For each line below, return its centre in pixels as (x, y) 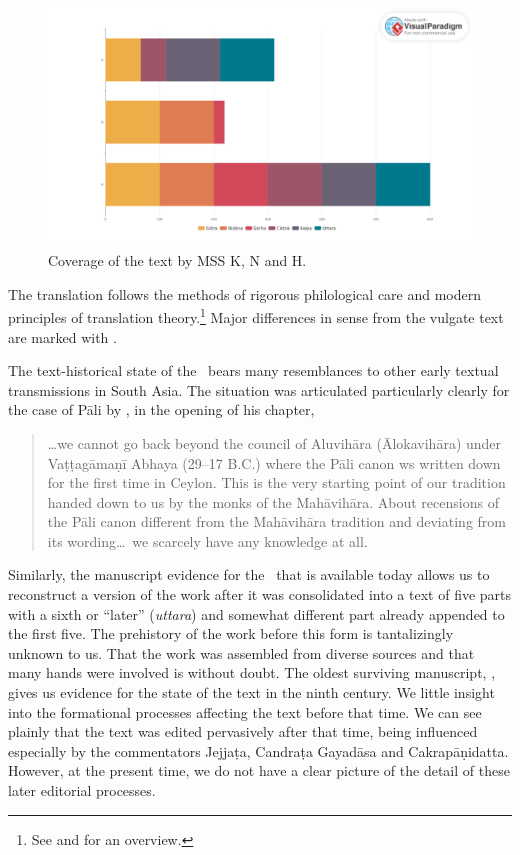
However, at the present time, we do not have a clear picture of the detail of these (259, 770)
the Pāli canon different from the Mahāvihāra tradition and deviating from (276, 521)
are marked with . (62, 336)
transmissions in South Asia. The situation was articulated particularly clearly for (259, 389)
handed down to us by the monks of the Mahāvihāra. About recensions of (273, 501)
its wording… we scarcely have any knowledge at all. (207, 540)
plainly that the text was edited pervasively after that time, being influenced (243, 731)
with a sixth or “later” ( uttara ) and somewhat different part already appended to (256, 613)
